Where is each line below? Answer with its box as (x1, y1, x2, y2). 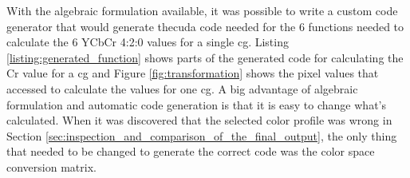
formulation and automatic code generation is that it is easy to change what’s (6, 96, 386, 113)
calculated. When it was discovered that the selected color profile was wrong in (6, 112, 392, 129)
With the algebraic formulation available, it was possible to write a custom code (6, 2, 398, 18)
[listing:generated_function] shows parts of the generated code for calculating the (6, 49, 404, 65)
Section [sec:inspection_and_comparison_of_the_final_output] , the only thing (6, 127, 397, 144)
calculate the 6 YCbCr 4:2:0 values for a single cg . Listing (6, 34, 289, 50)
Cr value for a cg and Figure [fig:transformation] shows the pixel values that (6, 65, 379, 81)
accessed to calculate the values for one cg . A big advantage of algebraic (6, 80, 358, 97)
